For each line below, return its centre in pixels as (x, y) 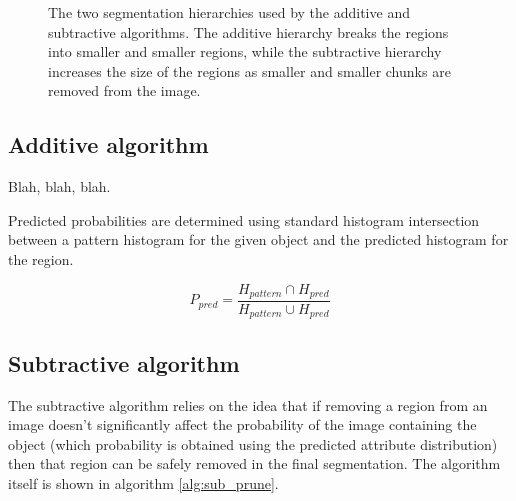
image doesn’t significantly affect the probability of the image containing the (242, 424)
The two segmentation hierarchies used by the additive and (229, 12)
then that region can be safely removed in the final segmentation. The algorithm (254, 463)
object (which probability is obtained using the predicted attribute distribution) (253, 443)
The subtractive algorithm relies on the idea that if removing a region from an (248, 404)
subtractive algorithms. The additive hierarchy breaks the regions (248, 31)
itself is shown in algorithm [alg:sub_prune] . (143, 483)
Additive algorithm (108, 144)
